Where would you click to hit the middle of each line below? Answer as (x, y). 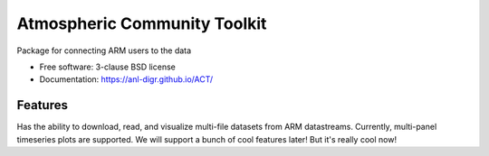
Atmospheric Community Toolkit (142, 23)
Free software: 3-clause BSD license (107, 67)
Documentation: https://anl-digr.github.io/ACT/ (126, 79)
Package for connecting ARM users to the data (104, 50)
